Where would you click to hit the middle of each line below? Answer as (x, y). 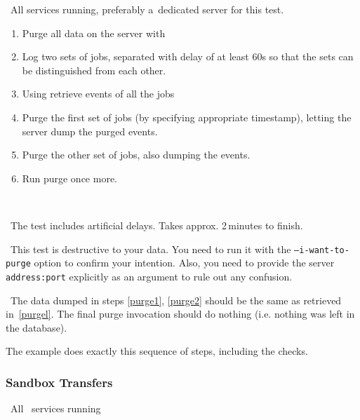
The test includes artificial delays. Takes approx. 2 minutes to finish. (156, 225)
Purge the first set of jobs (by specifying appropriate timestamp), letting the (187, 117)
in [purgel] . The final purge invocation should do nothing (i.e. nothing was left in (180, 314)
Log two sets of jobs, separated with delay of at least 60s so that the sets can (188, 56)
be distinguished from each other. (94, 70)
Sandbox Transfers (59, 382)
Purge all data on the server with (94, 33)
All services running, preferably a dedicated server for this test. (147, 9)
